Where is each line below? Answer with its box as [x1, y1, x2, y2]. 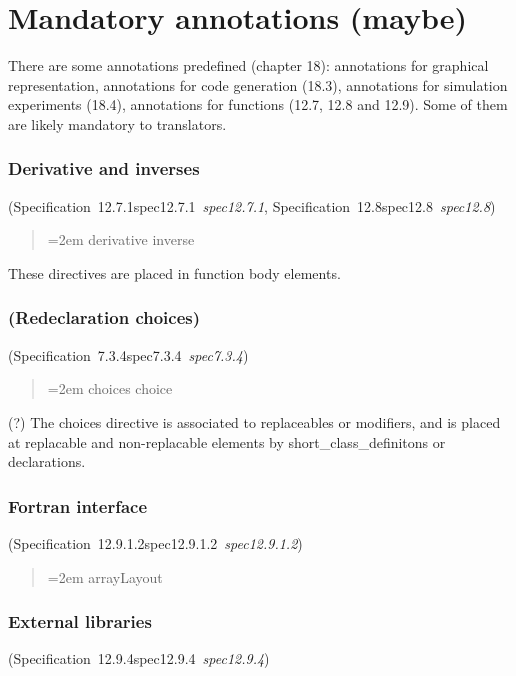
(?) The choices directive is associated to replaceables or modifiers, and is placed [8, 411, 501, 432]
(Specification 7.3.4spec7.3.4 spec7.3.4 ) [8, 344, 249, 365]
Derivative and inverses [8, 156, 200, 181]
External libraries [8, 609, 152, 634]
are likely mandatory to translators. [8, 113, 227, 134]
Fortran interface [8, 493, 148, 518]
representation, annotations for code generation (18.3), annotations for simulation [8, 74, 508, 95]
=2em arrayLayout [47, 566, 163, 587]
